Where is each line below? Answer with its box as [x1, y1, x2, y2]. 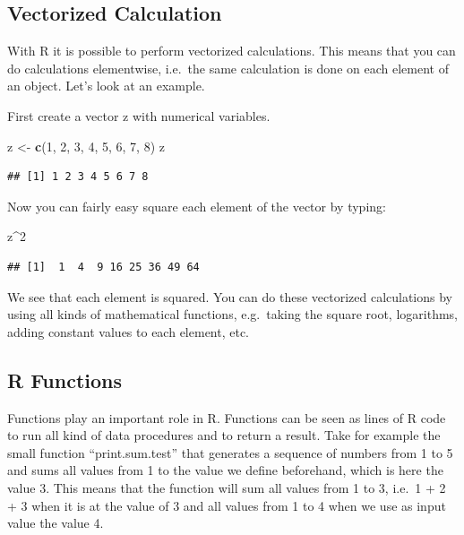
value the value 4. [7, 513, 104, 532]
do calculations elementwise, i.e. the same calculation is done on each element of [7, 58, 449, 77]
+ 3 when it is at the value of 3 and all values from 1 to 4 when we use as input [7, 496, 446, 514]
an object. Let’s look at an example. [7, 76, 205, 95]
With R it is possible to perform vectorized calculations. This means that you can [7, 41, 456, 60]
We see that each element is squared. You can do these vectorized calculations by [7, 287, 452, 306]
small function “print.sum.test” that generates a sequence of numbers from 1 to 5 [7, 443, 453, 462]
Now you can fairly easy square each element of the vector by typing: [7, 196, 386, 215]
